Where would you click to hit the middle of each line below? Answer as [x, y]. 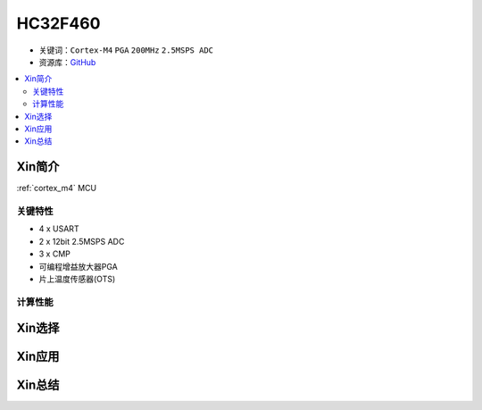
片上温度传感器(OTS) [77, 279]
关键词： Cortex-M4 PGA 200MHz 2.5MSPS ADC [126, 50]
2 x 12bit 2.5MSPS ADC [82, 241]
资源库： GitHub [67, 62]
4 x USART [59, 229]
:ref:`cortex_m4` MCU [57, 188]
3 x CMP [54, 254]
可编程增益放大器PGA [78, 266]
